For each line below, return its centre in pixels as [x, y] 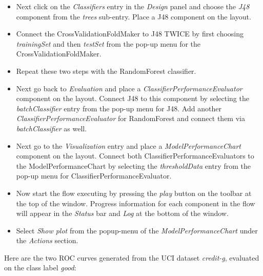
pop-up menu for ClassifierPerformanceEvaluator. [94, 176]
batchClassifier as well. [52, 128]
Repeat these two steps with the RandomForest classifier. [106, 71]
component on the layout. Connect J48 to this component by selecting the [133, 98]
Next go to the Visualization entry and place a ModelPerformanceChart [129, 145]
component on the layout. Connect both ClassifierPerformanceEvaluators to [135, 156]
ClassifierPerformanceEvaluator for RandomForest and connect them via [130, 118]
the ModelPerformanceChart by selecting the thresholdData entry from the [133, 165]
